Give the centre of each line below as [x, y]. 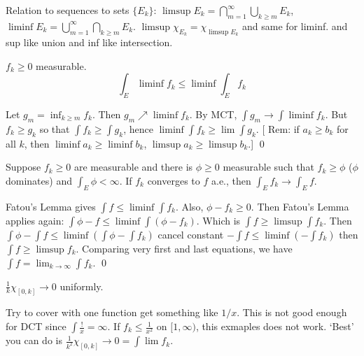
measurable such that [268, 167]
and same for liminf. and [295, 26]
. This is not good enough [292, 312]
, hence [138, 128]
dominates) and [39, 180]
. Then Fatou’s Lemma [300, 206]
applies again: [35, 220]
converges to [174, 180]
